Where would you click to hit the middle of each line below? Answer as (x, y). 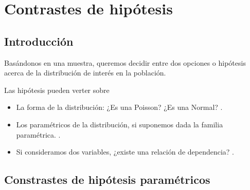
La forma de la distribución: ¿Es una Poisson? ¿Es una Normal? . (119, 107)
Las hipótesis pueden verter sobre (57, 90)
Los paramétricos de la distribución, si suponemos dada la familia (120, 124)
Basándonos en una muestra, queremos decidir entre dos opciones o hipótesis (125, 62)
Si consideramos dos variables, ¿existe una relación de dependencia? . (125, 152)
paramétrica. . (38, 134)
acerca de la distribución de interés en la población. (85, 73)
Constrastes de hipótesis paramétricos (107, 179)
